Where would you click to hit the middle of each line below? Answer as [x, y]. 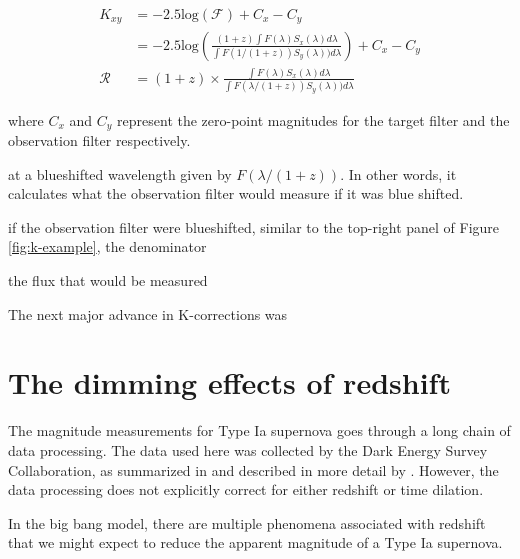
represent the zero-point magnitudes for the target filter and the [313, 119]
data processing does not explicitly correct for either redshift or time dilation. [246, 489]
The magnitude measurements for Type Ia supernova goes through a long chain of [259, 430]
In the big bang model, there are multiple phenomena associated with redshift [247, 522]
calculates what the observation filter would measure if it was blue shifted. [236, 193]
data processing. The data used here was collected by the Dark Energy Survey [248, 449]
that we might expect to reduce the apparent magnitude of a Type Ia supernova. [255, 542]
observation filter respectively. [99, 140]
